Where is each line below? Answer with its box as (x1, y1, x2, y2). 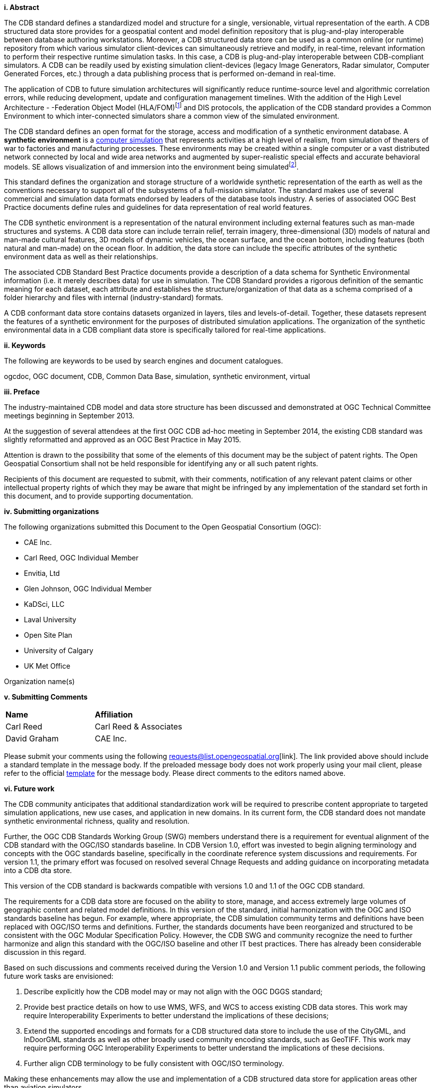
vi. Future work (4, 784, 55, 793)
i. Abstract (4, 3, 39, 11)
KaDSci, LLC (24, 600, 65, 609)
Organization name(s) (4, 677, 75, 686)
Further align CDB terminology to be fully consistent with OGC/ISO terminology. (24, 1059, 284, 1068)
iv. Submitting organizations (4, 507, 99, 516)
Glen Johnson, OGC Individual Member (24, 584, 152, 593)
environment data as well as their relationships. (4, 252, 158, 261)
